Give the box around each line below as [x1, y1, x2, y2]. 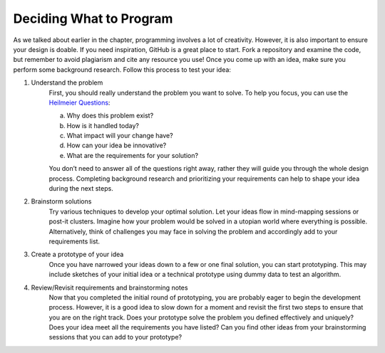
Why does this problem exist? [66, 111, 154, 120]
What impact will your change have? [66, 132, 174, 140]
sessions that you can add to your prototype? [48, 333, 183, 342]
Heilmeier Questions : [48, 98, 111, 107]
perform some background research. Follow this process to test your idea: [13, 65, 232, 74]
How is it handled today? [66, 121, 139, 130]
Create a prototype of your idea [31, 250, 124, 259]
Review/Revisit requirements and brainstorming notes [31, 283, 188, 292]
